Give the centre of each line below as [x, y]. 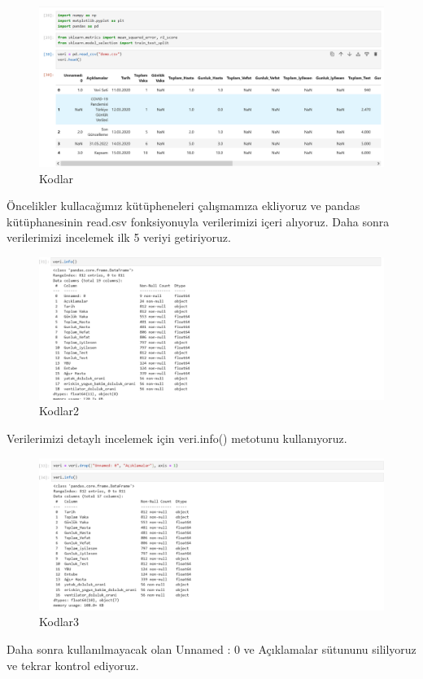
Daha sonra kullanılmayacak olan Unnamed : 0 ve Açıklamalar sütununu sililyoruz [211, 648]
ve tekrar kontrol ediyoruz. [73, 665]
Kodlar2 [59, 411]
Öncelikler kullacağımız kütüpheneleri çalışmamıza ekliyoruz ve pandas [183, 206]
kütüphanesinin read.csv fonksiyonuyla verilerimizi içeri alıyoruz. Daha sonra [198, 221]
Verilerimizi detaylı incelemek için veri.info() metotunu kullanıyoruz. [177, 438]
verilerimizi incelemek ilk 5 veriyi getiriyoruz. [119, 237]
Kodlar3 [59, 622]
